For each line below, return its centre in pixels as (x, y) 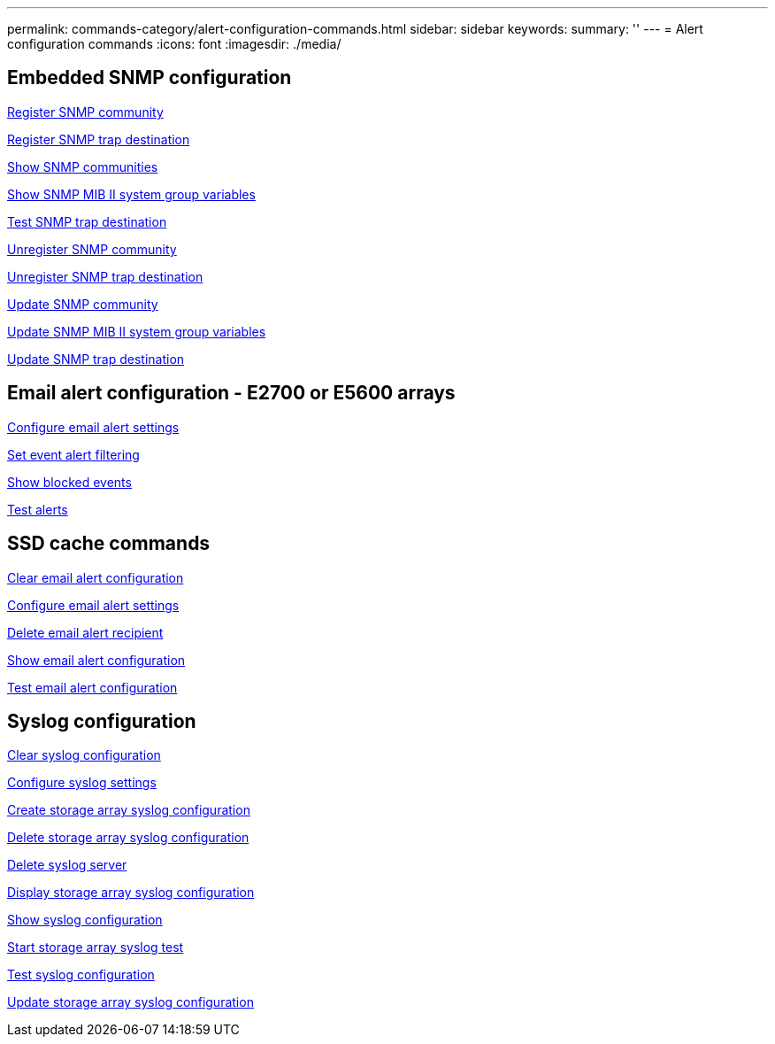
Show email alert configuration (96, 660)
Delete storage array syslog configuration (128, 838)
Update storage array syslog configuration (130, 1002)
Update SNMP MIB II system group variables (137, 331)
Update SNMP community (83, 304)
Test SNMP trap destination (87, 221)
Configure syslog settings (82, 783)
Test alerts (38, 509)
